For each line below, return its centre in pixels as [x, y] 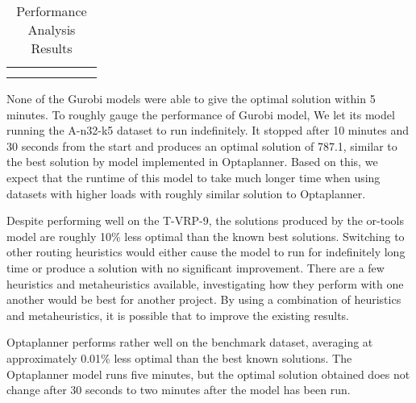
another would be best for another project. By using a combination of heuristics [204, 299]
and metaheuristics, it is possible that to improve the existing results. [178, 315]
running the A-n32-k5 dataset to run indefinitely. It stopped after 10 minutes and [208, 130]
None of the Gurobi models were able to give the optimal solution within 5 [191, 98]
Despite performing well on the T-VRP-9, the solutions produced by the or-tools [205, 220]
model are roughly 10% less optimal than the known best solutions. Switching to [206, 236]
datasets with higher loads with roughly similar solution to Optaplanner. [186, 193]
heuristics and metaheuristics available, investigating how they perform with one [205, 283]
